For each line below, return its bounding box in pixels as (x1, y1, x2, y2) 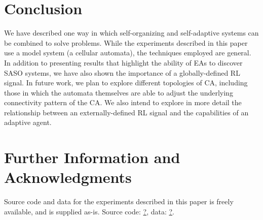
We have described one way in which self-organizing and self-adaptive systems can (4, 27, 259, 38)
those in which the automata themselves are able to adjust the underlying (4, 87, 233, 98)
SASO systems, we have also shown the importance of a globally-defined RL (4, 67, 240, 78)
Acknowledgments (4, 167, 132, 187)
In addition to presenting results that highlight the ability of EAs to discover (4, 57, 243, 68)
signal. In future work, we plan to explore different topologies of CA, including (4, 77, 248, 88)
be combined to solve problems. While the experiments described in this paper (4, 37, 248, 48)
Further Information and (4, 147, 180, 168)
